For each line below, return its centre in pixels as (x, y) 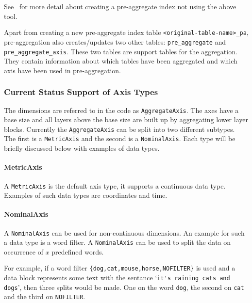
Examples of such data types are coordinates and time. (86, 195)
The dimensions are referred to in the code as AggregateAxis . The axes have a (121, 110)
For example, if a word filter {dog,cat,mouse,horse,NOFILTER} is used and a (120, 268)
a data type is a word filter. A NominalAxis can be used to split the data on (118, 242)
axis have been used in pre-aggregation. (62, 70)
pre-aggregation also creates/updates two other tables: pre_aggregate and (115, 41)
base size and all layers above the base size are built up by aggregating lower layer (126, 120)
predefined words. (78, 251)
